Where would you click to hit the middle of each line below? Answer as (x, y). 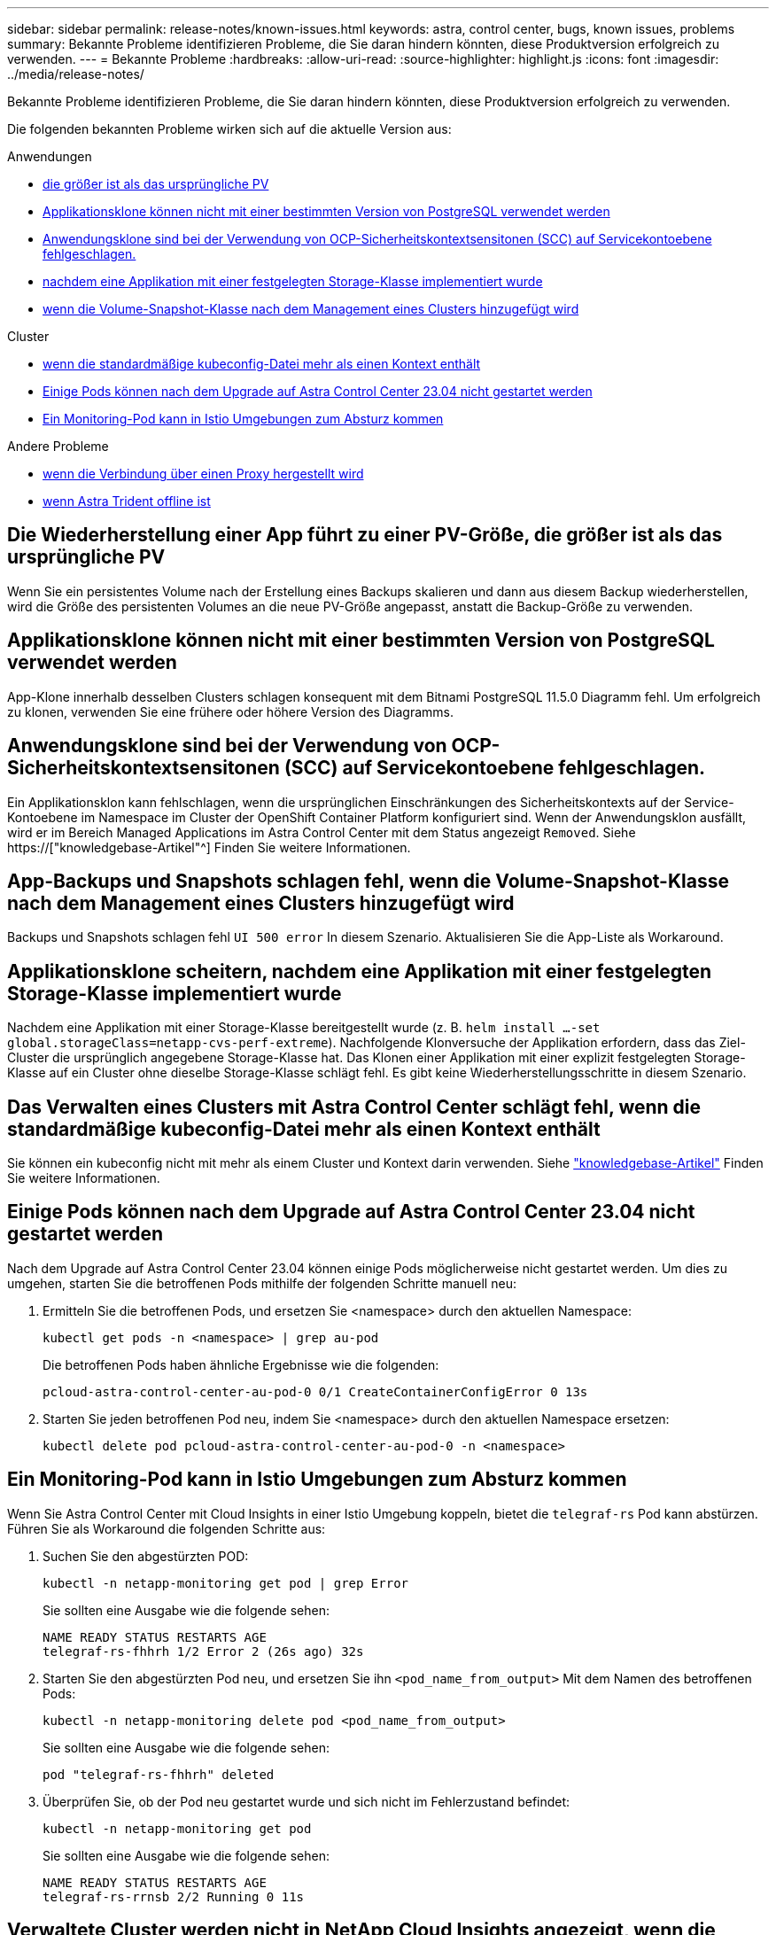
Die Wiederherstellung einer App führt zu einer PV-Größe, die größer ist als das (365, 535)
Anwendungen (50, 156)
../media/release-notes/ (76, 74)
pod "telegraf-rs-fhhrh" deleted (159, 1774)
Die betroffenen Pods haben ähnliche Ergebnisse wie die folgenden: (241, 1364)
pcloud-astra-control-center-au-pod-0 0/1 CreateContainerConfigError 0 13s (315, 1391)
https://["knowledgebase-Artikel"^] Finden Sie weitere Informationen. (209, 847)
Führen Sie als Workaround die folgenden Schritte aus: (167, 1528)
